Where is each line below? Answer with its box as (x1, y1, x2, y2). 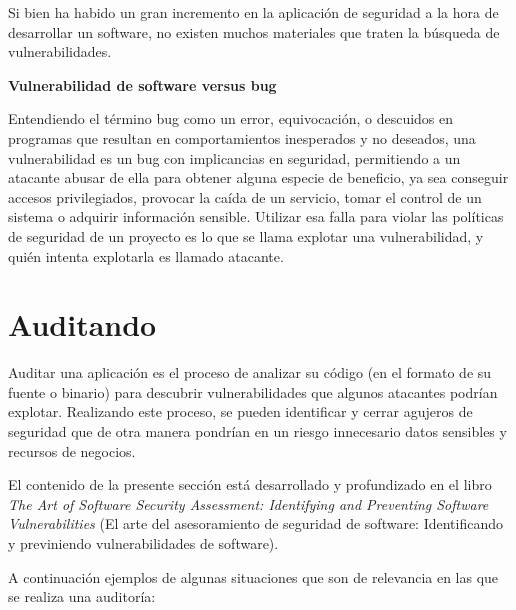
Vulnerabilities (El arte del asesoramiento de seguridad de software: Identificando (8, 513, 504, 534)
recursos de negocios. (8, 440, 136, 461)
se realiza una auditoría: (8, 586, 156, 607)
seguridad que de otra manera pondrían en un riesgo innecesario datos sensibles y (8, 421, 507, 442)
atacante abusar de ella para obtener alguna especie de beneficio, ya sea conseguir (8, 167, 509, 188)
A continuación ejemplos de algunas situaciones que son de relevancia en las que (8, 566, 499, 587)
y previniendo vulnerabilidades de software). (8, 533, 279, 553)
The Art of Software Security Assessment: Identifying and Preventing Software (8, 493, 489, 514)
